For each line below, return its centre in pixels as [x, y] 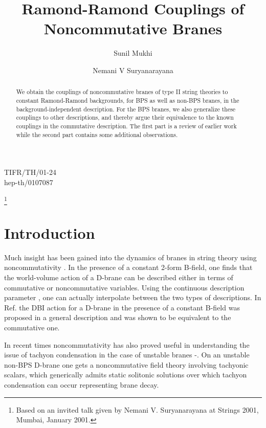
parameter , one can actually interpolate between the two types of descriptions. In [133, 297]
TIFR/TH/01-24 [30, 172]
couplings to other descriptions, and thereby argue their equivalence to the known [125, 117]
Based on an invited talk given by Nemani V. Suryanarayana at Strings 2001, [137, 409]
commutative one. [32, 328]
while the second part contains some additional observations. [97, 134]
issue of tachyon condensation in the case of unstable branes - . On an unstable [127, 355]
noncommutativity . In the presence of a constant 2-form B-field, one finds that [128, 267]
